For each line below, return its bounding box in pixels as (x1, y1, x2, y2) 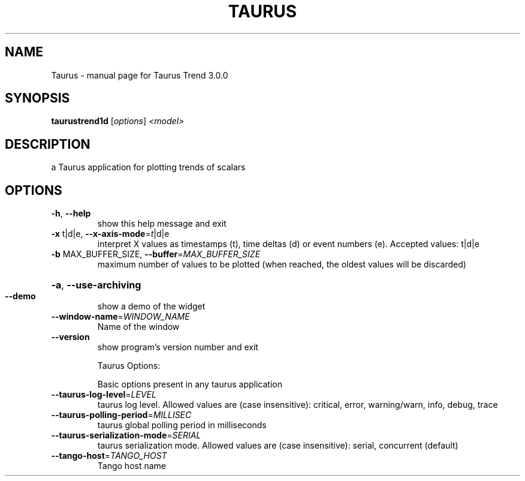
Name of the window (97, 321, 180, 332)
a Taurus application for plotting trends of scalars (51, 162, 246, 173)
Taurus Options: (97, 360, 161, 371)
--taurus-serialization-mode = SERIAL (51, 430, 201, 441)
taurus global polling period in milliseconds (97, 420, 267, 431)
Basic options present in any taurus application (97, 379, 282, 390)
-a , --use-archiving (51, 279, 141, 291)
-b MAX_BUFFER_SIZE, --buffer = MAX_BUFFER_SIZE (51, 249, 261, 260)
